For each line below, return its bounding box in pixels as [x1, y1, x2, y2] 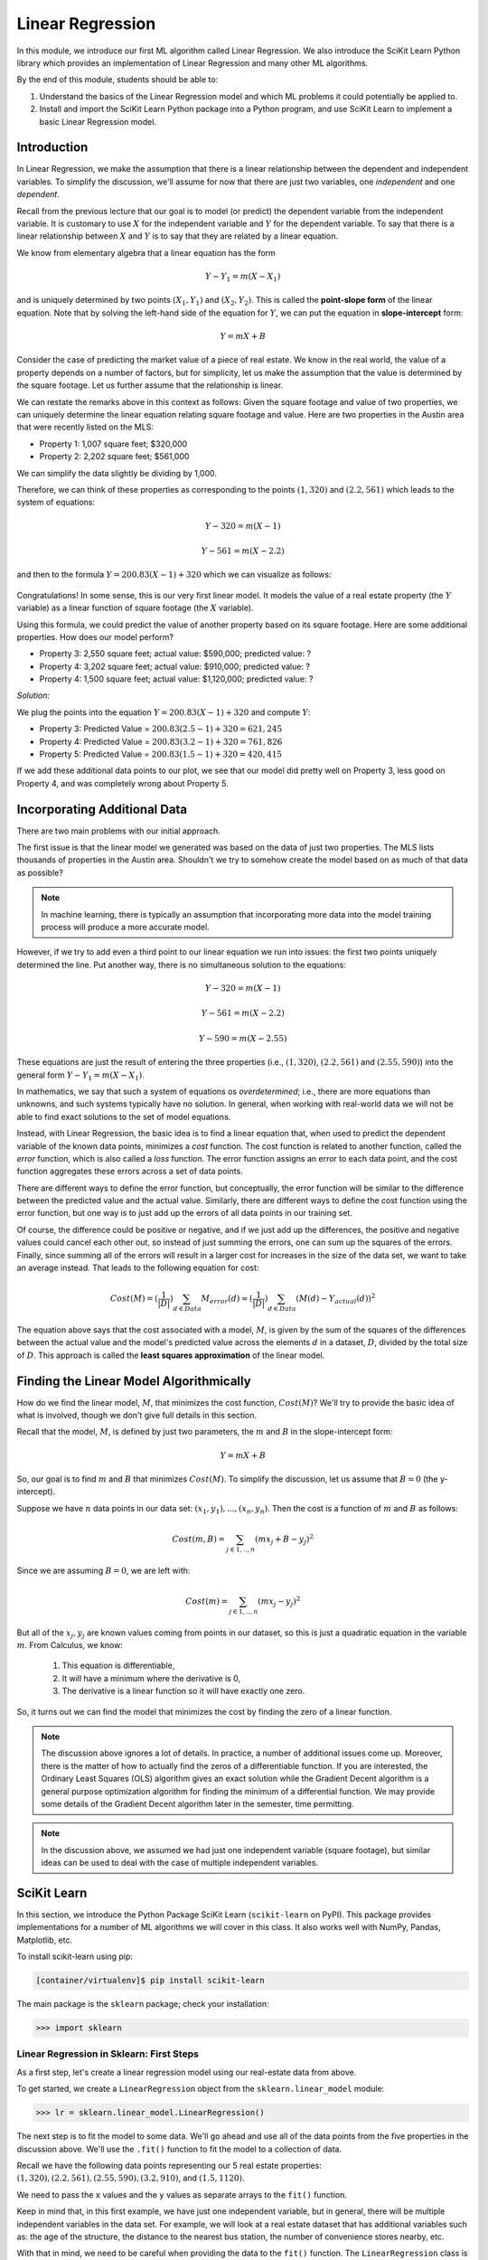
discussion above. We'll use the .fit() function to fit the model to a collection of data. [16, 2143, 343, 2154]
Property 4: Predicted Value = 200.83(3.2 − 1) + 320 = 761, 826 [39, 736, 283, 747]
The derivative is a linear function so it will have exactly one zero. [61, 1686, 305, 1697]
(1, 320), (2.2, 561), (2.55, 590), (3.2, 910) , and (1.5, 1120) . [16, 2172, 245, 2183]
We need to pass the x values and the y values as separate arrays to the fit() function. [16, 2189, 347, 2200]
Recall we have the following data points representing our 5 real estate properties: [16, 2160, 323, 2171]
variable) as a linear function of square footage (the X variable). [16, 602, 254, 614]
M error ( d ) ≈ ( [201, 1294, 253, 1305]
